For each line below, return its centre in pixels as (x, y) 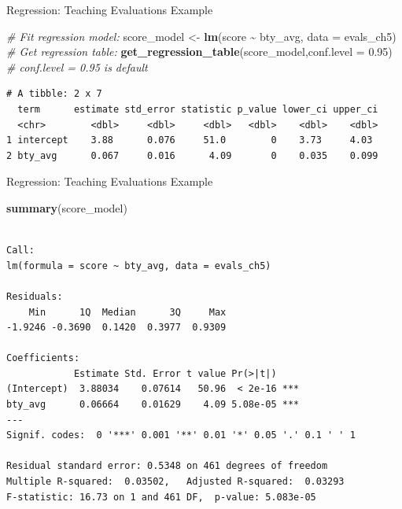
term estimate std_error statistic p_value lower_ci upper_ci (198, 109)
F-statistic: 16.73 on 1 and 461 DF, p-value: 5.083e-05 (161, 497)
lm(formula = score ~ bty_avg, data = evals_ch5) (139, 266)
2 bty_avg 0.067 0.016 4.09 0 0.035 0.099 (192, 155)
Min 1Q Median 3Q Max (127, 312)
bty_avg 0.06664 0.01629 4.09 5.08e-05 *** (153, 405)
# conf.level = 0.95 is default (77, 66)
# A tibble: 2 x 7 (54, 94)
